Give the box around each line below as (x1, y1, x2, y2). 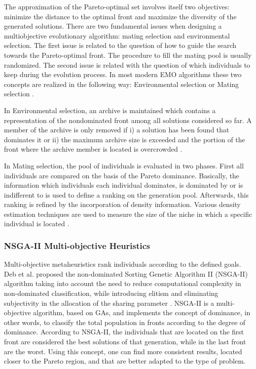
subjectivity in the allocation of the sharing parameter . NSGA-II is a (4, 297, 214, 308)
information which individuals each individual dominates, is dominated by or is (4, 180, 243, 190)
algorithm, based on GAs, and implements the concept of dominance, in (33, 307, 251, 318)
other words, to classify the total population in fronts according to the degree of (4, 317, 246, 327)
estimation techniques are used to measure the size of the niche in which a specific (4, 208, 252, 219)
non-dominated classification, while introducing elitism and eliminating (4, 288, 219, 298)
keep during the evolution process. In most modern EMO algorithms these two (4, 69, 242, 80)
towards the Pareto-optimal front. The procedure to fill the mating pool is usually (4, 49, 252, 60)
